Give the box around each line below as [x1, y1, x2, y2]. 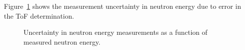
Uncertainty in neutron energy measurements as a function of [23, 27, 208, 37]
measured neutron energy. [23, 36, 101, 47]
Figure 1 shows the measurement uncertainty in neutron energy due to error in [4, 1, 241, 11]
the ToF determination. [4, 10, 74, 21]
